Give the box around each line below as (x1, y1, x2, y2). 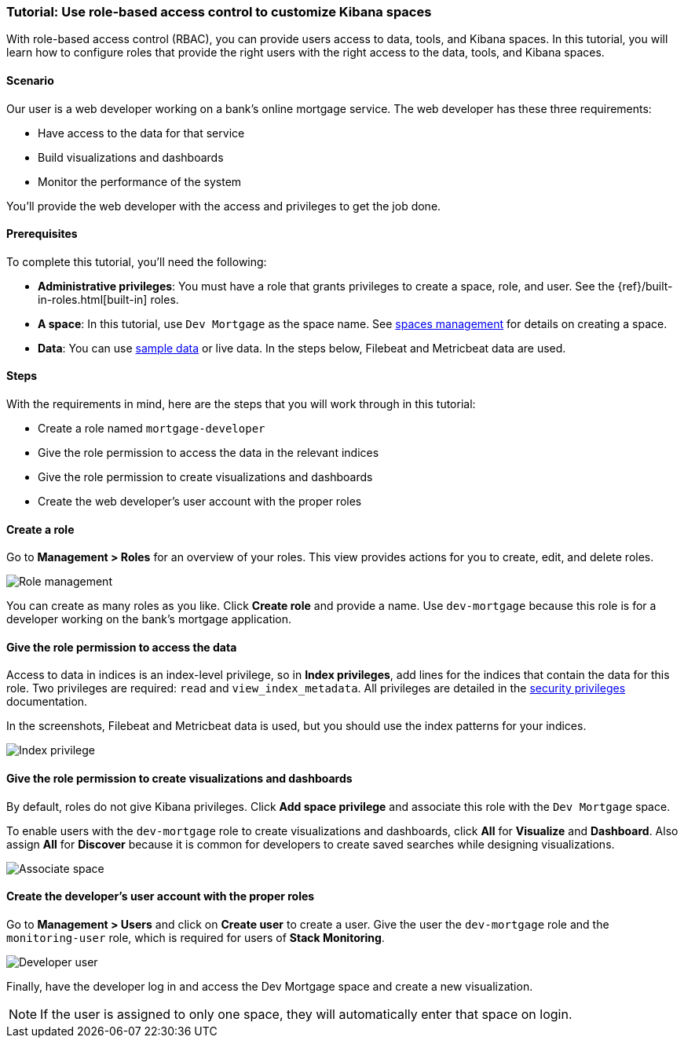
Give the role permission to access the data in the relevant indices (38, 446, 379, 460)
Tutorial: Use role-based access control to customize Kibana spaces (6, 4, 432, 20)
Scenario (6, 73, 54, 87)
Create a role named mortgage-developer (38, 422, 265, 436)
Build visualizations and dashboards (38, 150, 224, 164)
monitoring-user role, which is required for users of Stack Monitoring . (6, 930, 385, 944)
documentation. (6, 695, 88, 709)
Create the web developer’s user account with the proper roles (38, 495, 362, 509)
